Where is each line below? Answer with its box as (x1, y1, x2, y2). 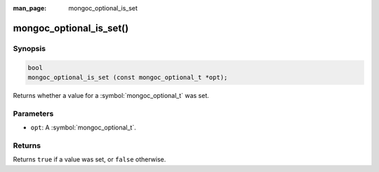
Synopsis (13, 43, 46, 53)
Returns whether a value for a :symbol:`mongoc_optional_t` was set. (13, 91, 210, 99)
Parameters (13, 108, 54, 118)
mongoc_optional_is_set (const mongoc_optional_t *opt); (27, 73, 228, 81)
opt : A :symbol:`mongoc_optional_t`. (30, 123, 136, 132)
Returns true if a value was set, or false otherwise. (13, 155, 166, 164)
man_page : (13, 4, 47, 12)
